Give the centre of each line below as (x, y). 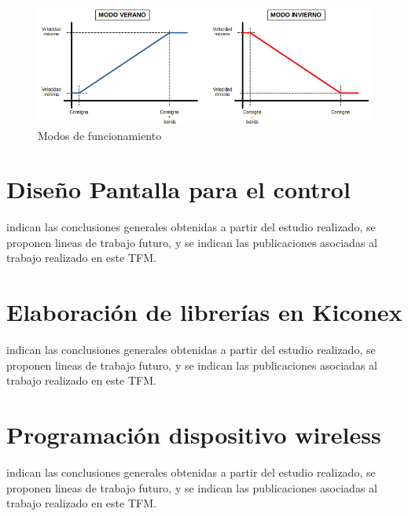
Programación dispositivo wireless (194, 435)
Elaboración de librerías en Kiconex (204, 312)
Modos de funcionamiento (100, 135)
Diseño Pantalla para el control (178, 189)
